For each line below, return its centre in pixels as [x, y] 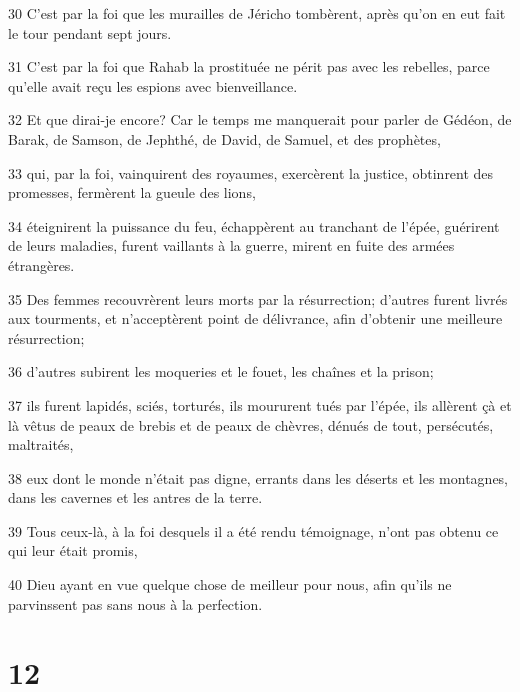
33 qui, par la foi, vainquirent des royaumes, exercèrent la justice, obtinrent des [251, 172]
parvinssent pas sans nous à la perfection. [135, 603]
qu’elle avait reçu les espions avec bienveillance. [153, 85]
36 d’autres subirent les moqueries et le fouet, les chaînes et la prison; [221, 371]
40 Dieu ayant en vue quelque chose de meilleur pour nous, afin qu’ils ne [230, 584]
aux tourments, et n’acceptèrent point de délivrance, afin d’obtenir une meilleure [255, 318]
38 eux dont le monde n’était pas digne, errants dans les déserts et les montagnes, [258, 477]
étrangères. [41, 264]
